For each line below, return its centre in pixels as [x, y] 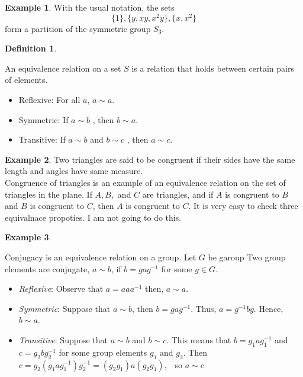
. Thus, [204, 308]
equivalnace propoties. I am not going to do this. [93, 217]
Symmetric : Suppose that [65, 308]
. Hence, [268, 308]
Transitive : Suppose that [63, 339]
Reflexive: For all [49, 100]
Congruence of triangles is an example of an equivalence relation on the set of [145, 183]
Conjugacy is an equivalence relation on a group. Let [101, 257]
